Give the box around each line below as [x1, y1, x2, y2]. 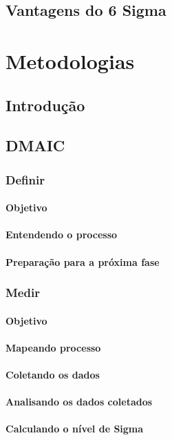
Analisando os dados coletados [6, 394, 153, 409]
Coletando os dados [6, 367, 100, 381]
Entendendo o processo [6, 227, 118, 242]
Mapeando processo [6, 340, 101, 354]
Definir [6, 171, 45, 188]
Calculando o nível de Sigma [6, 421, 144, 436]
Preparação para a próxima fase [6, 254, 160, 269]
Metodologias [6, 46, 135, 75]
